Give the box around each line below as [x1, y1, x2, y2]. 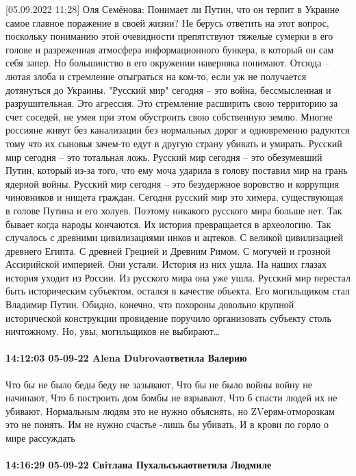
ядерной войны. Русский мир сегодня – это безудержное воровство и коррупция [5, 176, 339, 190]
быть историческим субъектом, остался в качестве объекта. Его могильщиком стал [5, 284, 350, 298]
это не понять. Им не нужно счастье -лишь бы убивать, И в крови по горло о [5, 417, 329, 431]
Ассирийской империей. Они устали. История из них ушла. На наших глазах [5, 257, 327, 271]
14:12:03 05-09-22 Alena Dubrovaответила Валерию [5, 351, 247, 365]
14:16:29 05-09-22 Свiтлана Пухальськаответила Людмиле [5, 458, 272, 472]
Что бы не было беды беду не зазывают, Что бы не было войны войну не [5, 377, 312, 391]
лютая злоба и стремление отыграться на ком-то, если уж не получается [5, 68, 307, 83]
